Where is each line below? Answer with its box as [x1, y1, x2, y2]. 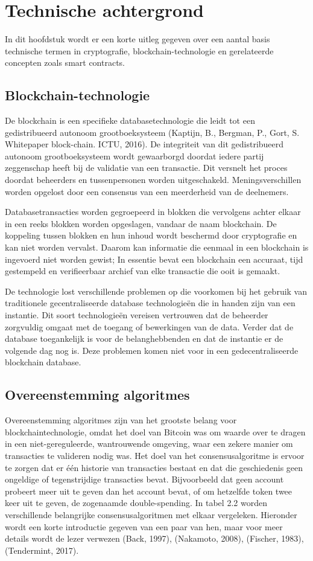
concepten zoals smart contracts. [5, 56, 125, 69]
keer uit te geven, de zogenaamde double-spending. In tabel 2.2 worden [5, 496, 267, 509]
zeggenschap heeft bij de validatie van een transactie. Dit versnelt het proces [5, 161, 288, 174]
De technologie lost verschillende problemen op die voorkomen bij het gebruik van [5, 284, 308, 297]
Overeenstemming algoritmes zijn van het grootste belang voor [5, 414, 237, 426]
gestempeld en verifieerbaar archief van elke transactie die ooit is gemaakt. [5, 264, 280, 277]
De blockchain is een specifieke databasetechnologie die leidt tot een [5, 114, 255, 127]
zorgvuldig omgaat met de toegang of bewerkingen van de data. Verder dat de [5, 320, 294, 333]
